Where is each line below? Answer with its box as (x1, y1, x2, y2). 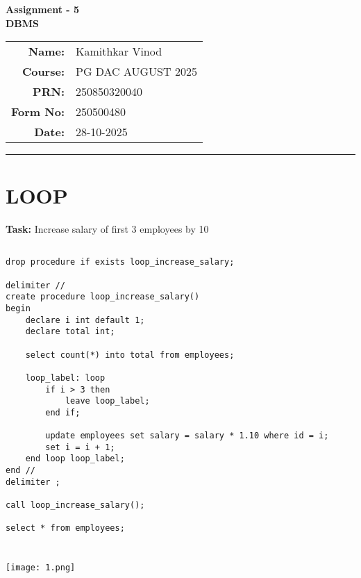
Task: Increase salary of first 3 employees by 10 (6, 222, 209, 236)
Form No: (11, 104, 65, 120)
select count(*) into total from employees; (25, 349, 235, 360)
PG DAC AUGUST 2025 (76, 63, 197, 80)
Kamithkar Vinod (76, 43, 162, 60)
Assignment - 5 (6, 2, 80, 16)
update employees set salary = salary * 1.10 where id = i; (45, 431, 329, 441)
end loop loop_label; (25, 454, 125, 464)
